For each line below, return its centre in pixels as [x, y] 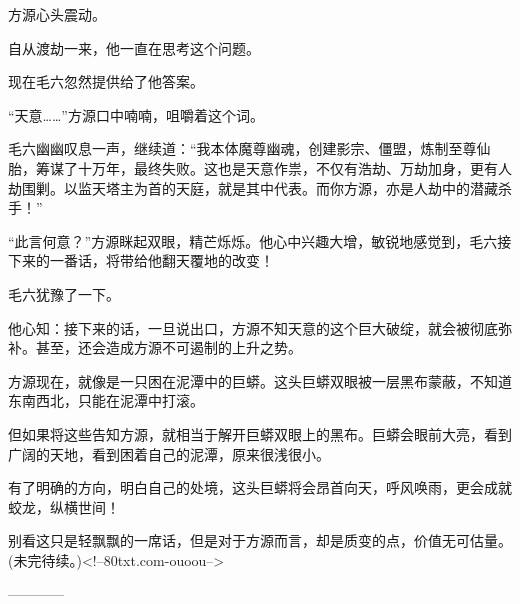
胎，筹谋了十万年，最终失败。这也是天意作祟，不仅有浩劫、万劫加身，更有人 [260, 167]
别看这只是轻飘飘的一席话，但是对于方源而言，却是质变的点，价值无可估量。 [260, 540]
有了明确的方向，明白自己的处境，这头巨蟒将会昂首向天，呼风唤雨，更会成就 [260, 487]
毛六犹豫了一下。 [64, 293]
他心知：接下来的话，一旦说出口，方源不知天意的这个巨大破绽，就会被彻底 [253, 327]
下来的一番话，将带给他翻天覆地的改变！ [141, 260]
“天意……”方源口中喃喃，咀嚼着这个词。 [136, 114]
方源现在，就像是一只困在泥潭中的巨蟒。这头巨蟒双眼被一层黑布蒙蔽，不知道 [260, 380]
